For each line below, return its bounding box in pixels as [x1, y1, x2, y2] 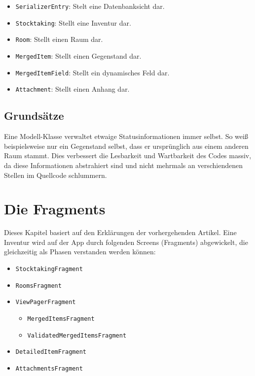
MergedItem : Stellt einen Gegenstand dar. [15, 50, 142, 61]
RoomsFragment [15, 282, 62, 289]
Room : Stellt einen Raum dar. [15, 34, 103, 44]
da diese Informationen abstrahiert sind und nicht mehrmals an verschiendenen [4, 160, 243, 170]
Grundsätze [4, 108, 64, 123]
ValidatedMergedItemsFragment [27, 332, 127, 339]
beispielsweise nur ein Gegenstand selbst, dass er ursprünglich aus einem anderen [4, 140, 249, 151]
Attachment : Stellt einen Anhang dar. [15, 84, 130, 94]
